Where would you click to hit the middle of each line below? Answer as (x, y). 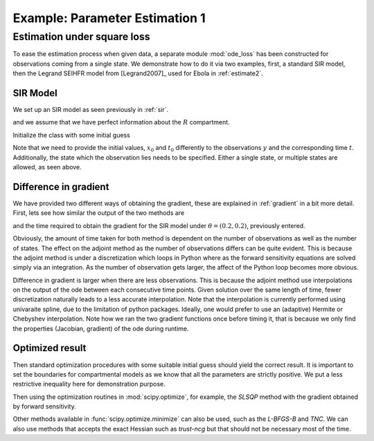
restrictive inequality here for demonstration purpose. (89, 384)
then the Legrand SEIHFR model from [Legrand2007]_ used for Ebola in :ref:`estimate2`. (138, 73)
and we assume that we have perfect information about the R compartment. (121, 122)
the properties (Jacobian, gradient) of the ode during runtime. (101, 328)
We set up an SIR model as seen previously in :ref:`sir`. (91, 110)
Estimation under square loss (81, 37)
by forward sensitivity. (44, 406)
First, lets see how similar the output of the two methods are (99, 213)
